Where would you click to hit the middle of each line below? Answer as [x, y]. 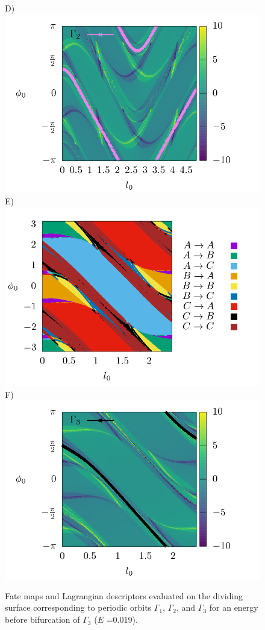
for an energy [234, 607]
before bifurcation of [42, 619]
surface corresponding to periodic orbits [78, 607]
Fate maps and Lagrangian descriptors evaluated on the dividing [124, 595]
